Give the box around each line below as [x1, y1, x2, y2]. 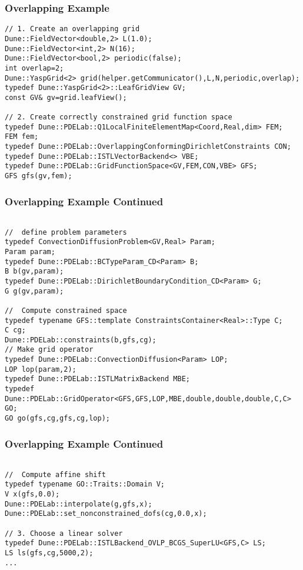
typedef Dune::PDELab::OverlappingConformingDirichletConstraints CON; [5, 142, 291, 151]
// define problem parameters [5, 228, 127, 236]
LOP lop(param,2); [5, 365, 76, 374]
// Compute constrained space [5, 306, 127, 315]
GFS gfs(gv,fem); [5, 172, 72, 181]
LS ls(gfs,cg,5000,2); [5, 548, 94, 557]
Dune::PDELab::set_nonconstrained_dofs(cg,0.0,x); [5, 509, 207, 518]
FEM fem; [5, 132, 39, 141]
